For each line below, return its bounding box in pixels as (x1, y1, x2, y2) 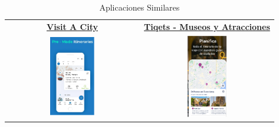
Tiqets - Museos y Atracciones (144, 20, 270, 32)
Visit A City (46, 20, 98, 32)
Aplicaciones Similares (99, 1, 180, 13)
